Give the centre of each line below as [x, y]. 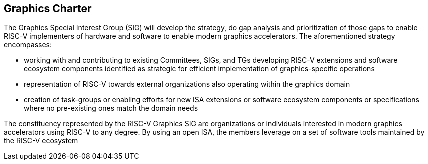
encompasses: [28, 45]
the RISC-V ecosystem [41, 141]
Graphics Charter [48, 9]
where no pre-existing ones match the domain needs [111, 108]
